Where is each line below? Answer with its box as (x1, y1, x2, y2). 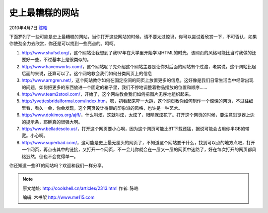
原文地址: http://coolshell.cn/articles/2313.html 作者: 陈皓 (22, 185, 139, 191)
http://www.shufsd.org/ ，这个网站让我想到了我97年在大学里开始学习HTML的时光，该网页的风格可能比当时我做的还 (21, 49, 257, 55)
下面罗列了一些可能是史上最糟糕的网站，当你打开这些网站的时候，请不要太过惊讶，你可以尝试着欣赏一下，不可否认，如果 (9, 34, 257, 40)
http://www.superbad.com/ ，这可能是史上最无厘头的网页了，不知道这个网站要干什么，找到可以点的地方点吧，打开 (21, 139, 256, 145)
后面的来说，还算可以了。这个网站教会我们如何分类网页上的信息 (21, 70, 152, 76)
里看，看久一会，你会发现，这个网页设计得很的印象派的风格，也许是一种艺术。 (21, 105, 183, 111)
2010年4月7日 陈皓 (9, 25, 48, 31)
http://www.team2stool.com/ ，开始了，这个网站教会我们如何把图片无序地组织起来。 (21, 91, 194, 97)
